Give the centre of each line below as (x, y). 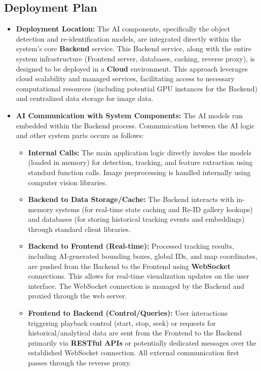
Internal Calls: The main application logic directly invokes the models (140, 152)
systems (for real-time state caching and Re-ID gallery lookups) (154, 209)
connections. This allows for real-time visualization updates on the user (139, 276)
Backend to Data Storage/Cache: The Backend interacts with (131, 199)
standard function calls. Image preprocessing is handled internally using (139, 172)
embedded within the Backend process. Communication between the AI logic (135, 125)
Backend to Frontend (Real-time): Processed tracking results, (131, 246)
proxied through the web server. (78, 296)
